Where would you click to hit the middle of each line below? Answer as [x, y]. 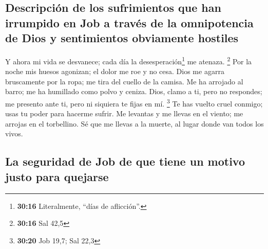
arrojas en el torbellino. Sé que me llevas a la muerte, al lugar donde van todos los [135, 123]
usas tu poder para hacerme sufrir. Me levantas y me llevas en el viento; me [124, 113]
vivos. [14, 134]
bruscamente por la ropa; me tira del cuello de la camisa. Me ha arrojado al [124, 81]
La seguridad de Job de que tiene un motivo [125, 161]
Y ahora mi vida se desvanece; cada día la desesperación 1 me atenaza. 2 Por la [129, 60]
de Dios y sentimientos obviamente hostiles [122, 38]
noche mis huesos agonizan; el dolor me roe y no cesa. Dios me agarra [115, 71]
